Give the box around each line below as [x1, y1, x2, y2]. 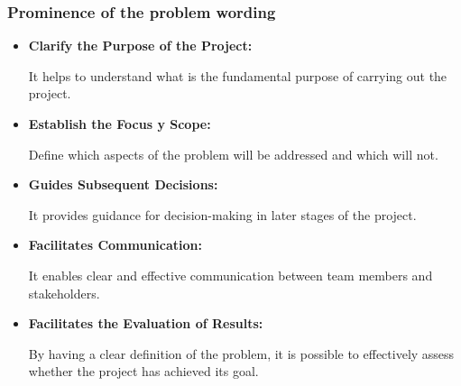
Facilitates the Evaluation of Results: [28, 314, 263, 333]
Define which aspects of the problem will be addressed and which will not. [28, 144, 438, 163]
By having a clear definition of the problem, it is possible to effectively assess [28, 344, 455, 363]
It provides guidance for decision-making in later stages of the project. [28, 205, 417, 224]
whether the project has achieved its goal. [28, 362, 259, 381]
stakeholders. [28, 283, 100, 302]
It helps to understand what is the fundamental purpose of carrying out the [28, 66, 447, 85]
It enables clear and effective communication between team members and [28, 265, 433, 284]
